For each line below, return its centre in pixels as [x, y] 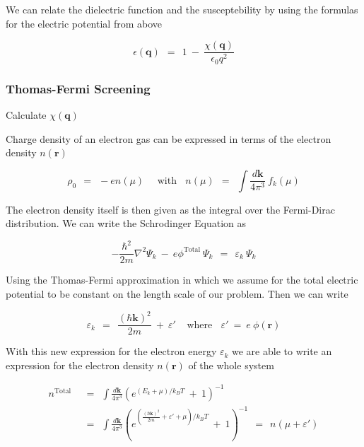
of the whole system [231, 365]
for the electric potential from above [84, 23]
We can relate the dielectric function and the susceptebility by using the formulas [182, 9]
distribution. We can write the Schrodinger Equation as [126, 223]
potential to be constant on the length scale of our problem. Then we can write [177, 294]
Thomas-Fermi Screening [78, 88]
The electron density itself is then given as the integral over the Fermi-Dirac [170, 209]
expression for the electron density [80, 365]
